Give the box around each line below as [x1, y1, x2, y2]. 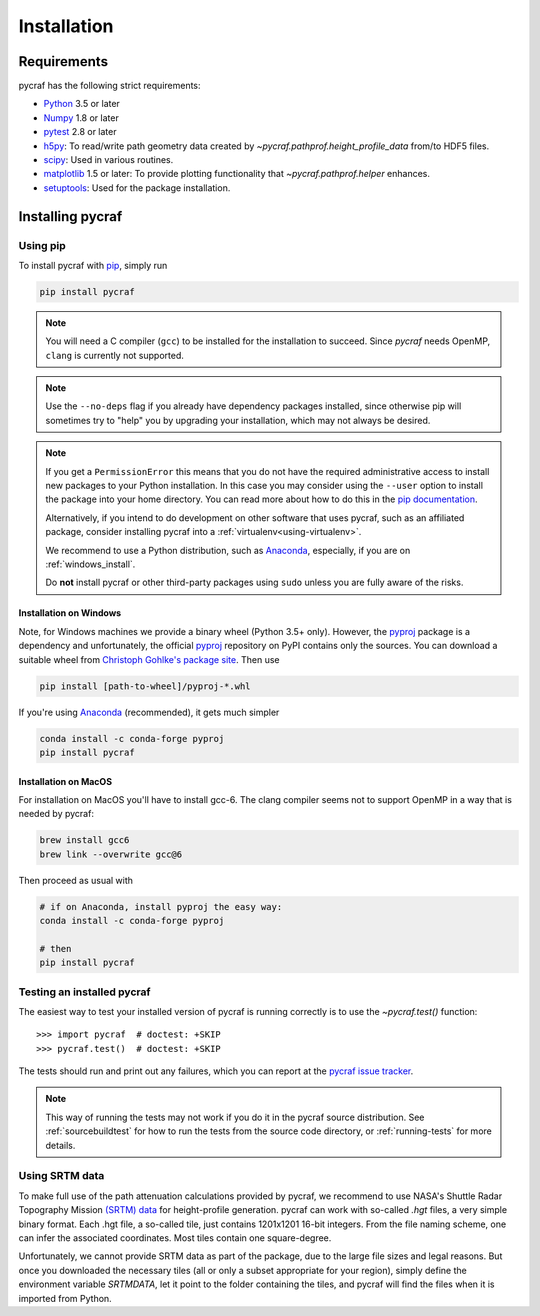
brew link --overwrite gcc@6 [39, 848, 183, 860]
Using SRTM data [18, 1169, 105, 1183]
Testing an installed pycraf [18, 985, 151, 999]
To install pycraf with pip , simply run [18, 259, 168, 271]
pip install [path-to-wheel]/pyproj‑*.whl [39, 680, 251, 692]
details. [45, 1139, 76, 1151]
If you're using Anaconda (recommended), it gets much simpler [18, 706, 280, 718]
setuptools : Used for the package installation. [43, 181, 231, 194]
